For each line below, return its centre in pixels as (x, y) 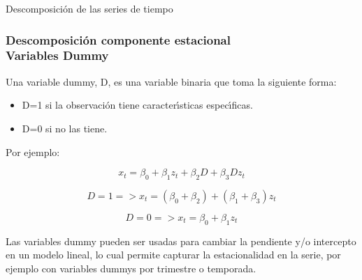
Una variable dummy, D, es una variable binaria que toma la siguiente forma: (171, 81)
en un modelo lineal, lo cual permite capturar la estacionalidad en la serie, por (173, 255)
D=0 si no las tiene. (65, 128)
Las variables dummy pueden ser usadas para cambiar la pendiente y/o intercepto (181, 241)
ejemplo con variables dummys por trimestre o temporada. (131, 268)
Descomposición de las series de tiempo (89, 8)
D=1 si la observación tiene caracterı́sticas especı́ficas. (137, 105)
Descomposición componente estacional (118, 39)
